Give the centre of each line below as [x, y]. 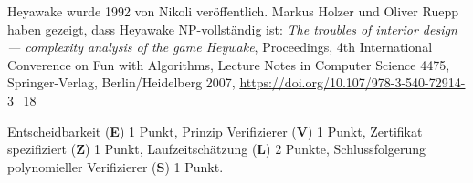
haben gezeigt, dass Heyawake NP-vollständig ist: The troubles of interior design [232, 29]
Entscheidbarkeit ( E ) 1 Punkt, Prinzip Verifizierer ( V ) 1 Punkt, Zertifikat [215, 131]
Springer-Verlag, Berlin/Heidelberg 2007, [121, 82]
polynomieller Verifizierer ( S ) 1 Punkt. [116, 166]
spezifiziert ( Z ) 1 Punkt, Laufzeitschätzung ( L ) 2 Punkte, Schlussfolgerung [217, 149]
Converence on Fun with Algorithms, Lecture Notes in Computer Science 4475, [229, 64]
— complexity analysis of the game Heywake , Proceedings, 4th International [220, 47]
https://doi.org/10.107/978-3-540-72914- [352, 82]
